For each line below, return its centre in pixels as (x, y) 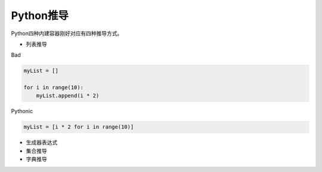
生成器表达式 (42, 142)
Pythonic (22, 111)
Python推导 (40, 15)
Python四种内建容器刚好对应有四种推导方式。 (67, 33)
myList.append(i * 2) (68, 96)
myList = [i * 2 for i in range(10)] (79, 127)
